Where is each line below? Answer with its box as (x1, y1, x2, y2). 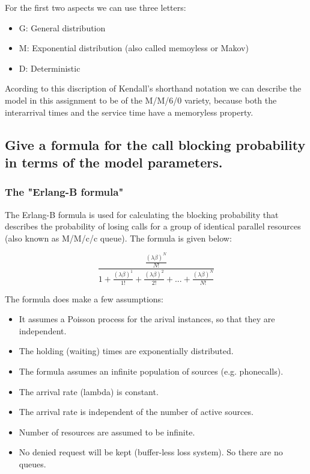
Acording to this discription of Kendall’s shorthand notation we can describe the (5, 82, 302, 95)
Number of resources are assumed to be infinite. (19, 425, 195, 438)
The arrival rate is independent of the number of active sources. (19, 405, 254, 418)
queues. (19, 457, 46, 470)
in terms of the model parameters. (5, 152, 223, 171)
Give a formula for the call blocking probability (5, 135, 306, 154)
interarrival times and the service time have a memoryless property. (5, 105, 254, 118)
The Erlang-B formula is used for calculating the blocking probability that (5, 208, 279, 220)
